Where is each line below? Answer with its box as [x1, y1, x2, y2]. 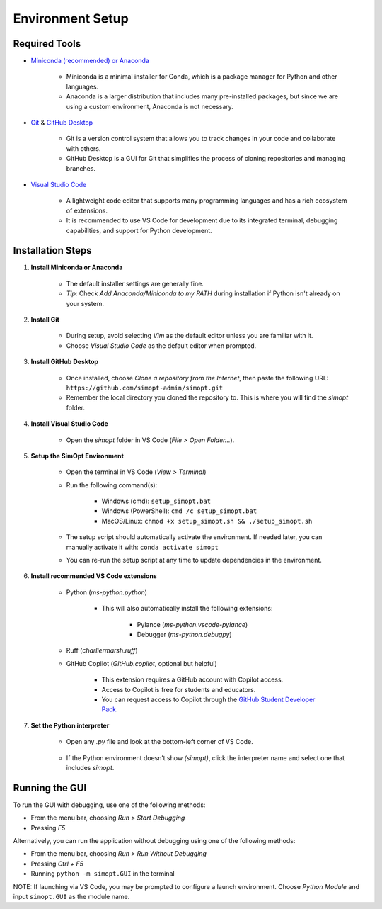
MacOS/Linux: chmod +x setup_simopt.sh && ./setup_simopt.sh [101, 516, 313, 525]
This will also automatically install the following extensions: [101, 604, 273, 613]
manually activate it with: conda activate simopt [66, 543, 219, 551]
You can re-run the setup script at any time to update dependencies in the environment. [66, 556, 322, 565]
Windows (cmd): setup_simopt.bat [101, 497, 212, 506]
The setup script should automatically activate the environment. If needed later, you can [66, 533, 323, 541]
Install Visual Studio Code [30, 419, 109, 428]
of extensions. [66, 206, 108, 215]
